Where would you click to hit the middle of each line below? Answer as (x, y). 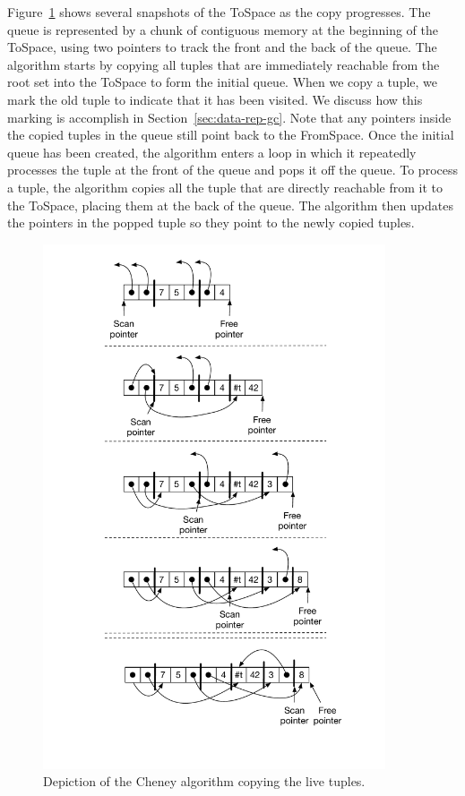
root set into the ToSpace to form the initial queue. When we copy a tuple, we (223, 82)
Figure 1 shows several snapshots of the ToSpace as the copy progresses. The (219, 12)
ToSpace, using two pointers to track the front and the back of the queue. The (222, 47)
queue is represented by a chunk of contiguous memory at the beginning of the (223, 29)
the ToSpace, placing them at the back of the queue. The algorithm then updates (230, 205)
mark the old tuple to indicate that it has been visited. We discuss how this (215, 99)
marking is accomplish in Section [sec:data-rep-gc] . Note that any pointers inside (229, 117)
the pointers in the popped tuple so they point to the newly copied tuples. (211, 223)
